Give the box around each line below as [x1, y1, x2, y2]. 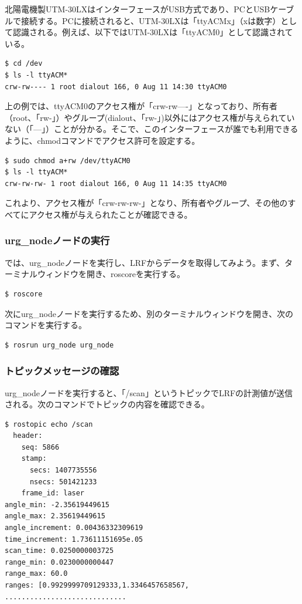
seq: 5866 [21, 443, 60, 451]
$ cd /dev [5, 59, 43, 68]
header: [13, 431, 43, 440]
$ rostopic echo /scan [5, 420, 93, 428]
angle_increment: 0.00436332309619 [5, 524, 143, 532]
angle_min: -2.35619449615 [5, 500, 109, 509]
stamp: [21, 454, 47, 463]
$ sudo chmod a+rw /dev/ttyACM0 [5, 156, 131, 165]
